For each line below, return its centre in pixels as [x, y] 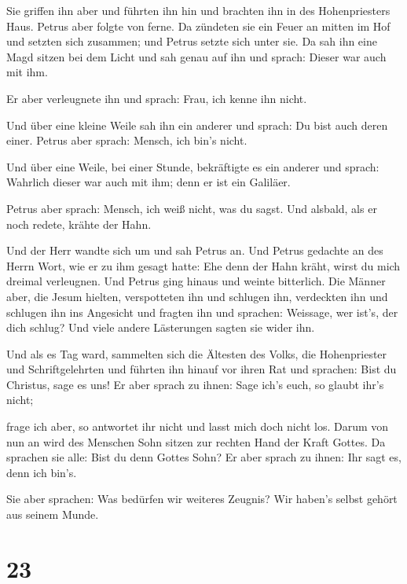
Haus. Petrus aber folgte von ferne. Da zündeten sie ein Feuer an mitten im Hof [198, 26]
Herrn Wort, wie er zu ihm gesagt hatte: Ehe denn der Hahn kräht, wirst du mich [203, 265]
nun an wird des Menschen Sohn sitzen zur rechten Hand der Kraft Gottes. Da [196, 441]
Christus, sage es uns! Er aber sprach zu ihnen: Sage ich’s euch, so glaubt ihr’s [195, 384]
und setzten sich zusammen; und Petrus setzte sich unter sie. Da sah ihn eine [192, 41]
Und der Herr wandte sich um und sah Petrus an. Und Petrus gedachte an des [195, 250]
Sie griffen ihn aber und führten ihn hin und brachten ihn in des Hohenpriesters [198, 10]
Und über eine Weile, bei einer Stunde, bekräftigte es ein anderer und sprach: [193, 166]
